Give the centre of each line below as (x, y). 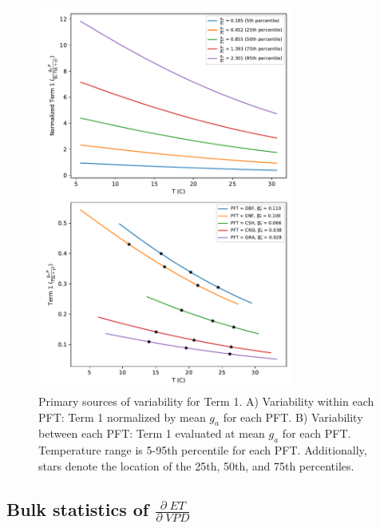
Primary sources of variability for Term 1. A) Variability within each (206, 401)
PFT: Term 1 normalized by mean (122, 417)
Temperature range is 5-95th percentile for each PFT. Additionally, (203, 450)
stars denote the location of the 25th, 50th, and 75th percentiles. (196, 465)
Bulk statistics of (78, 508)
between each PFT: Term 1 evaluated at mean (152, 433)
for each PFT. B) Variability (293, 417)
